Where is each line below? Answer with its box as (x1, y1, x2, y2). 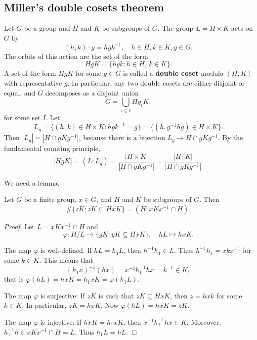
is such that (98, 290, 134, 300)
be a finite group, (24, 194, 77, 204)
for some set (4, 112, 41, 122)
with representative (4, 78, 62, 88)
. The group (157, 23, 194, 33)
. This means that (39, 255, 93, 265)
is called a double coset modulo (123, 68, 223, 78)
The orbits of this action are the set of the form (4, 50, 148, 61)
